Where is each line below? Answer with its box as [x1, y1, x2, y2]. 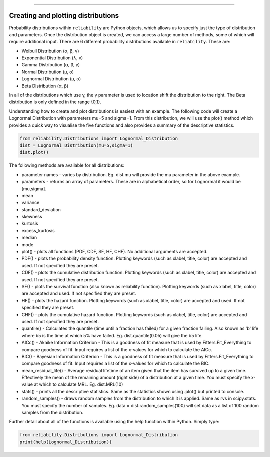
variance [21, 200, 40, 206]
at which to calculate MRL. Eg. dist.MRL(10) [34, 381, 123, 387]
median [21, 235, 37, 241]
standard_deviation [21, 206, 61, 212]
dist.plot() [19, 150, 49, 155]
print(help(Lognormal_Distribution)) [19, 439, 112, 445]
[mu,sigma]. [21, 185, 47, 192]
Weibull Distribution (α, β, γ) [21, 48, 79, 54]
